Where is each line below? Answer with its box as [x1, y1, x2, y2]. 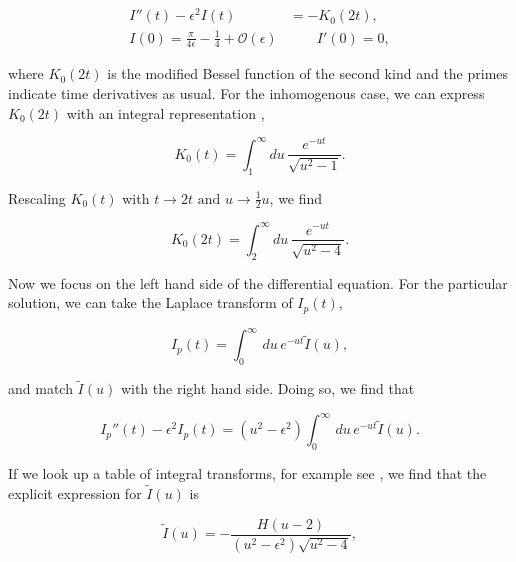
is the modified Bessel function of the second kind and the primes [107, 63, 509, 84]
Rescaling [8, 187, 66, 208]
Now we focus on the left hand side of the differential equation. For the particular [8, 272, 508, 293]
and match [8, 378, 73, 399]
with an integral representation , [66, 102, 265, 123]
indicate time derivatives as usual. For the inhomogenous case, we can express [8, 83, 485, 104]
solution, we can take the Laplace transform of [8, 292, 293, 313]
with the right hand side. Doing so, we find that [120, 378, 415, 399]
